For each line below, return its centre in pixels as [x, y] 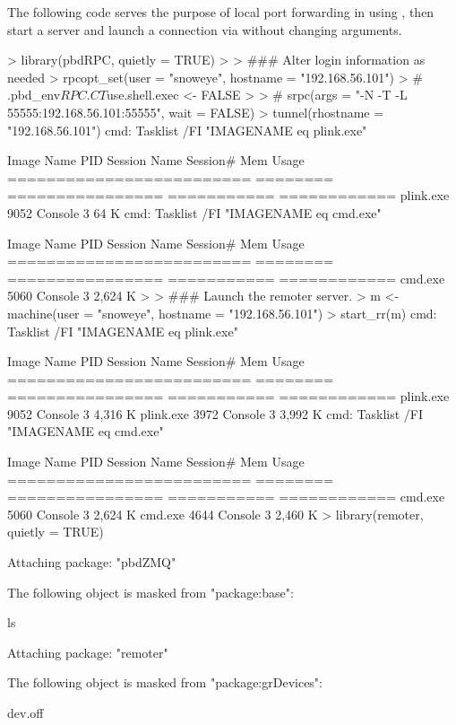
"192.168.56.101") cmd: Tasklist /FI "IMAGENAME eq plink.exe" [187, 130]
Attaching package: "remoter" [88, 652]
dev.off [26, 712]
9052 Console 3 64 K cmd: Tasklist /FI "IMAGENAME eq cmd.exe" [194, 212]
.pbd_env [34, 95]
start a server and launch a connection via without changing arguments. [205, 29]
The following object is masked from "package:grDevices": [165, 682]
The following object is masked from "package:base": [151, 592]
